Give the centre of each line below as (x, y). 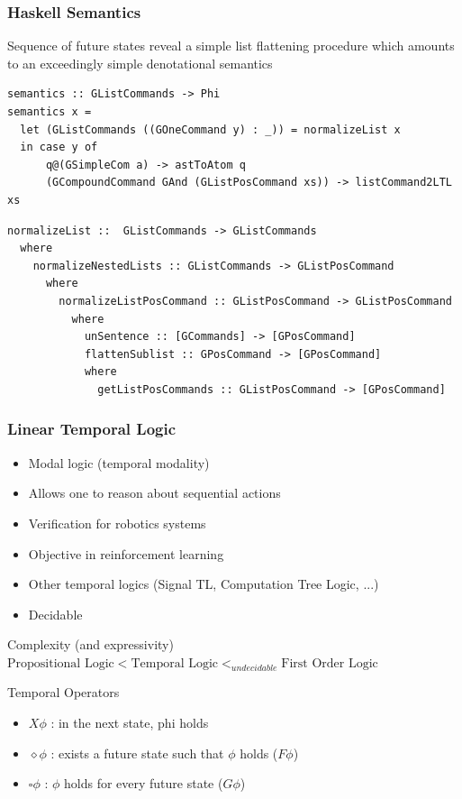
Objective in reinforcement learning (126, 553)
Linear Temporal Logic (92, 429)
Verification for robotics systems (117, 523)
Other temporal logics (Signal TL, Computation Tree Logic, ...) (204, 584)
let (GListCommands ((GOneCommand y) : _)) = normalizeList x (210, 129)
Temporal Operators (63, 692)
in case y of (59, 147)
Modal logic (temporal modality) (119, 462)
